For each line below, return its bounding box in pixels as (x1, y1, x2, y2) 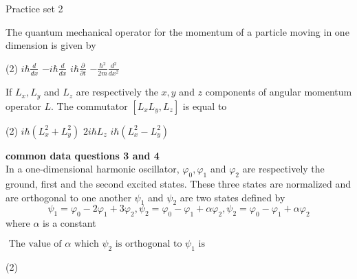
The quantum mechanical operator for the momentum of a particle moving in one (6, 24, 349, 38)
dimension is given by (6, 38, 96, 52)
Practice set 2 (6, 1, 63, 15)
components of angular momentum (205, 85, 352, 99)
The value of (8, 238, 62, 249)
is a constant (43, 216, 96, 230)
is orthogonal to (115, 238, 182, 249)
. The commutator (51, 98, 128, 113)
